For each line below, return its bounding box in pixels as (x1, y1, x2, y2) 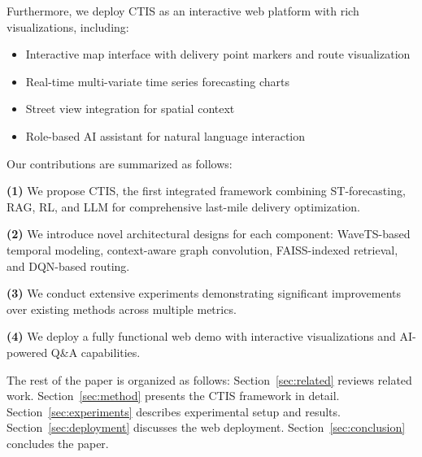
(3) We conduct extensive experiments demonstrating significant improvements (7, 285, 401, 302)
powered (7, 343, 48, 360)
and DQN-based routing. (7, 257, 130, 274)
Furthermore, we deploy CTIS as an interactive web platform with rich (7, 2, 359, 19)
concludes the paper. (7, 434, 109, 451)
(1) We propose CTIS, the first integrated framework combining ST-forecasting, (7, 182, 406, 199)
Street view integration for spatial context (25, 100, 235, 117)
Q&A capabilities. (50, 343, 141, 360)
